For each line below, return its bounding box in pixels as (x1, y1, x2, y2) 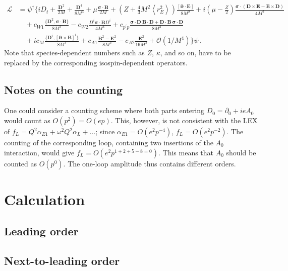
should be (226, 147, 256, 157)
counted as (4, 158, 37, 168)
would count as (4, 115, 50, 126)
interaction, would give (4, 147, 75, 157)
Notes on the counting (4, 81, 123, 97)
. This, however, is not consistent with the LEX (110, 115, 258, 126)
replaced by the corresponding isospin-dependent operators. (4, 57, 188, 67)
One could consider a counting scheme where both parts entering (4, 105, 205, 116)
